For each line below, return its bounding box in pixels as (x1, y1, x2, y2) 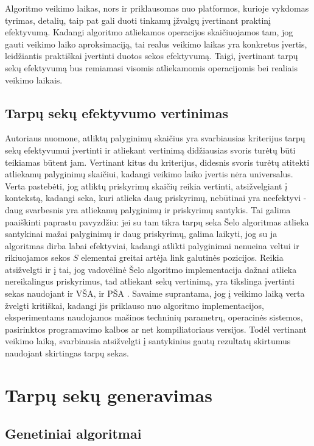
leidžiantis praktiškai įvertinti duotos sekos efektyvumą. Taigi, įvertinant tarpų (5, 49, 298, 62)
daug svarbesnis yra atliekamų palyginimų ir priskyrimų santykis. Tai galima (5, 203, 291, 216)
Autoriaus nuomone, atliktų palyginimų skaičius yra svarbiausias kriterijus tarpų (5, 132, 305, 144)
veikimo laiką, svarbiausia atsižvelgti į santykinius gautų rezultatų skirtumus (5, 334, 291, 347)
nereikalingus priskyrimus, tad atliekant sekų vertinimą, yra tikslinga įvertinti (5, 275, 295, 288)
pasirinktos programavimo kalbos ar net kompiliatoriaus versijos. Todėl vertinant (5, 322, 307, 335)
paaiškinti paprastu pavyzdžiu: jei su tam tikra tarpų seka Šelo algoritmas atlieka (5, 215, 309, 228)
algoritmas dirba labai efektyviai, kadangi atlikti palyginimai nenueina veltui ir (5, 239, 299, 252)
